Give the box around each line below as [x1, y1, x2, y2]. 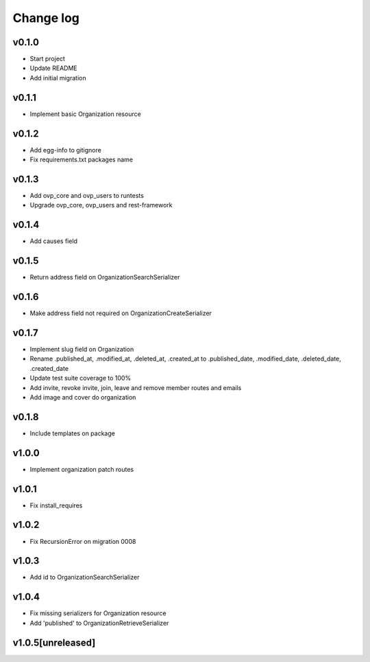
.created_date [29, 364, 69, 372]
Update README [29, 64, 78, 72]
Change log [12, 10, 80, 25]
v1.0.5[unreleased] [12, 637, 96, 648]
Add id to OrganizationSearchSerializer [29, 573, 140, 582]
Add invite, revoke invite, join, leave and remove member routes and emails [29, 383, 242, 391]
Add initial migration [29, 73, 86, 82]
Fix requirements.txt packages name [29, 155, 134, 164]
